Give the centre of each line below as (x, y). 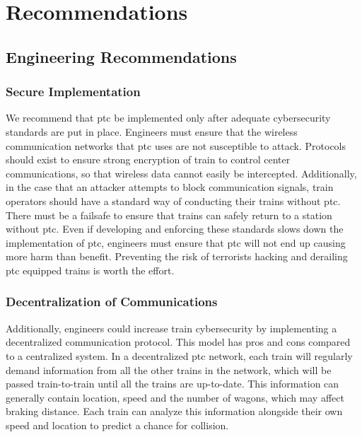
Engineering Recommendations (121, 56)
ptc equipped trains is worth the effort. (90, 270)
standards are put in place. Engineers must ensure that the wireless (152, 131)
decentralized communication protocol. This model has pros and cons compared (178, 342)
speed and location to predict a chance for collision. (117, 425)
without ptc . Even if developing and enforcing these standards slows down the (175, 229)
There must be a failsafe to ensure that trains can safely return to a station (169, 215)
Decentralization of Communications (112, 302)
